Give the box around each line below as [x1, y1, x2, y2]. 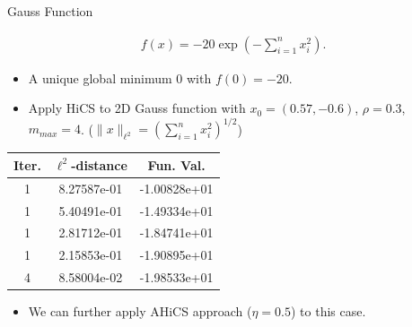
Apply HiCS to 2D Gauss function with [28, 99, 246, 117]
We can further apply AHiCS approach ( [28, 302, 252, 321]
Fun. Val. [147, 155, 206, 174]
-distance [71, 155, 127, 174]
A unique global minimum [28, 68, 172, 87]
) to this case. [290, 302, 366, 321]
